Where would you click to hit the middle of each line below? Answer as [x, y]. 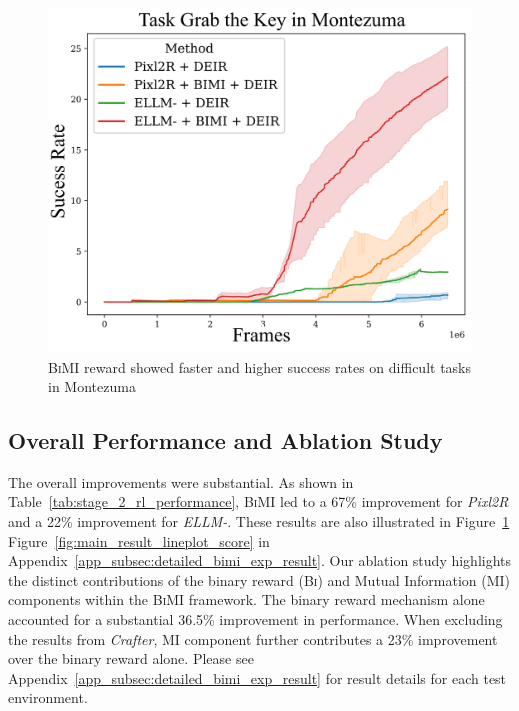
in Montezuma [92, 386]
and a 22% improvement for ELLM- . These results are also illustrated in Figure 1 [259, 521]
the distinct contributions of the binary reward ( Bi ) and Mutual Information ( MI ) [259, 579]
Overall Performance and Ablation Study [225, 440]
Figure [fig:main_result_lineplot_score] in [139, 540]
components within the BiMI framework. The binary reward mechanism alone [246, 599]
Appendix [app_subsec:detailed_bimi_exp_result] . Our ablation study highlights [260, 560]
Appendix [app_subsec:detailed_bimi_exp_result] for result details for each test [257, 677]
